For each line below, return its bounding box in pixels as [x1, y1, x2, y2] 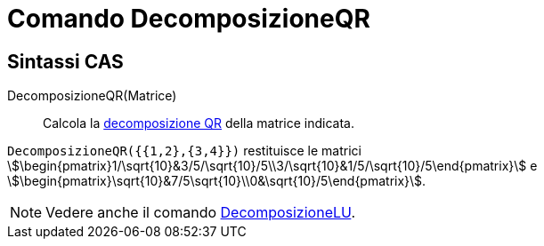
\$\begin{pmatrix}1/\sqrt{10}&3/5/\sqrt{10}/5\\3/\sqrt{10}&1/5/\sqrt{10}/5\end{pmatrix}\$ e [7, 158, 538, 174]
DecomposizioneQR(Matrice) [7, 88, 177, 104]
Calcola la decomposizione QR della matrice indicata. [43, 115, 355, 131]
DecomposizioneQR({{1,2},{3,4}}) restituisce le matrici [7, 143, 361, 159]
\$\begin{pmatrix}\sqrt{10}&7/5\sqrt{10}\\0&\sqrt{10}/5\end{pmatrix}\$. [7, 173, 426, 189]
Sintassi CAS [7, 50, 124, 73]
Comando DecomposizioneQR [7, 4, 370, 34]
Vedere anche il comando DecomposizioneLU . [45, 203, 355, 222]
